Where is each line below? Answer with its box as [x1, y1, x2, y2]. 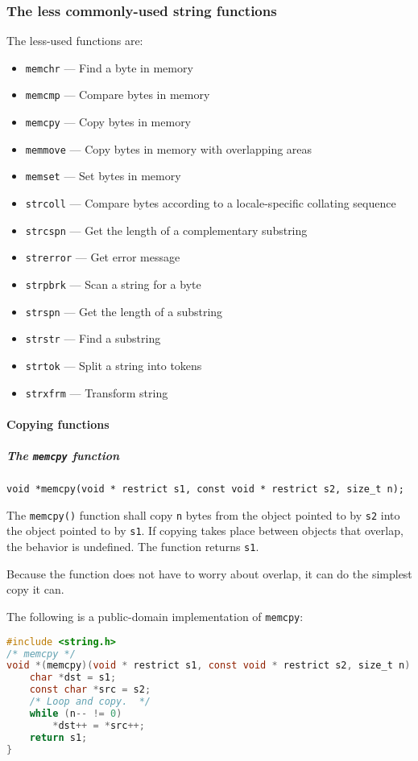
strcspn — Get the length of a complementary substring [25, 221, 308, 238]
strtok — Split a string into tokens [25, 357, 202, 374]
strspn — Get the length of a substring [25, 302, 223, 319]
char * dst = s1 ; [29, 672, 117, 684]
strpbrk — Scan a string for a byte [25, 276, 201, 293]
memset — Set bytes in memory [25, 167, 181, 184]
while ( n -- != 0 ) [29, 707, 122, 719]
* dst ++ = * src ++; [52, 719, 145, 731]
